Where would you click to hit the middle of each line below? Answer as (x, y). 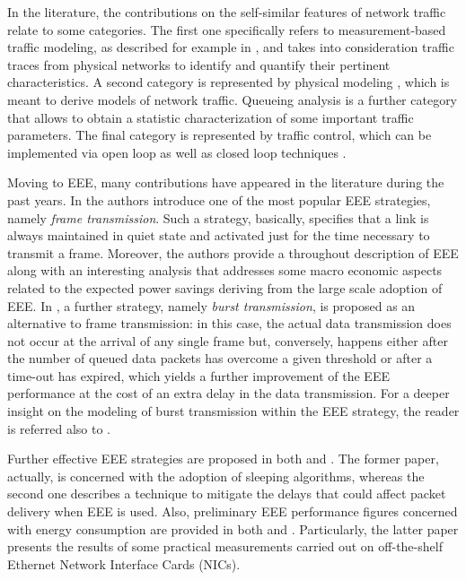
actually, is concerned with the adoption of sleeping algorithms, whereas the (216, 476)
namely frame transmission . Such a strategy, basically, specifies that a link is (218, 217)
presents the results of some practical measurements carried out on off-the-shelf (225, 546)
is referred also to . (59, 428)
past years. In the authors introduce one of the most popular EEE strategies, (219, 199)
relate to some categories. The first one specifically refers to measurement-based (227, 29)
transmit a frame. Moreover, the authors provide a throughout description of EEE (233, 252)
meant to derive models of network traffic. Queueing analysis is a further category (233, 99)
